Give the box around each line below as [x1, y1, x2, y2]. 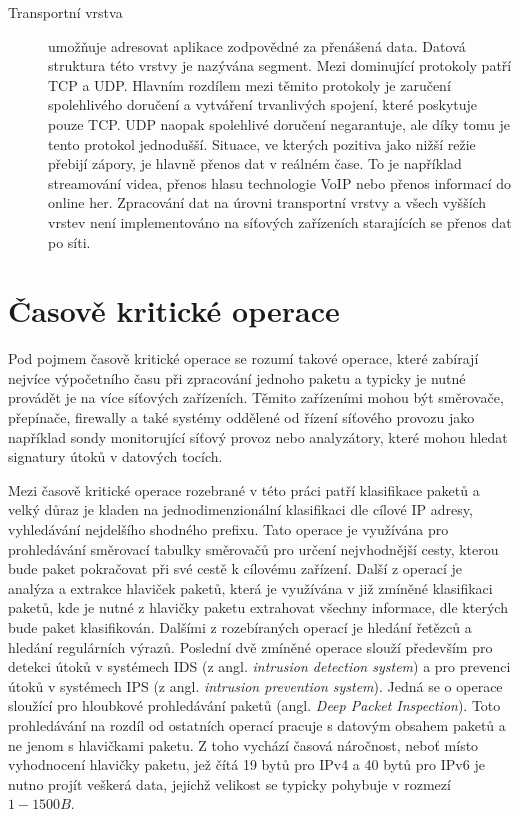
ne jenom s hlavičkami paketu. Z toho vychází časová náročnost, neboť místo [8, 734, 479, 755]
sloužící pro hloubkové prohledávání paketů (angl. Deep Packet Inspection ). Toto [8, 695, 501, 716]
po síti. [48, 231, 91, 252]
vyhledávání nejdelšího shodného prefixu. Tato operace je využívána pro [8, 519, 449, 539]
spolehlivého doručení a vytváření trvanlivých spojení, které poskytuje [48, 94, 478, 115]
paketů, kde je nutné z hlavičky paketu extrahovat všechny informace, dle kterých [8, 597, 508, 618]
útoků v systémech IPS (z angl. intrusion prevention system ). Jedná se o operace [8, 675, 503, 696]
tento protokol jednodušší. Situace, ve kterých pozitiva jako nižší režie [48, 133, 476, 154]
